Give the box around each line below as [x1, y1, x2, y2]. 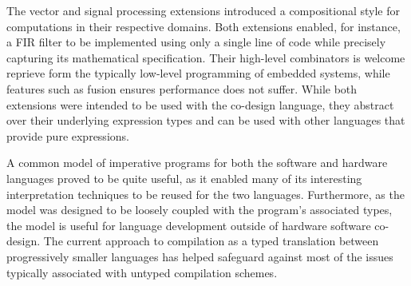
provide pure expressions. [6, 127, 129, 144]
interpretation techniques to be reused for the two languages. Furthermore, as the [6, 185, 405, 202]
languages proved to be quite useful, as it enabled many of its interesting [6, 169, 362, 186]
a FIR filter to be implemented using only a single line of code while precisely [6, 34, 386, 50]
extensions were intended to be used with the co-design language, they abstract [6, 96, 394, 113]
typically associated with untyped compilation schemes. [6, 264, 278, 280]
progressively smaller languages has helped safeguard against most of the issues [6, 248, 393, 264]
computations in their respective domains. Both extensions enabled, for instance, [6, 18, 401, 34]
